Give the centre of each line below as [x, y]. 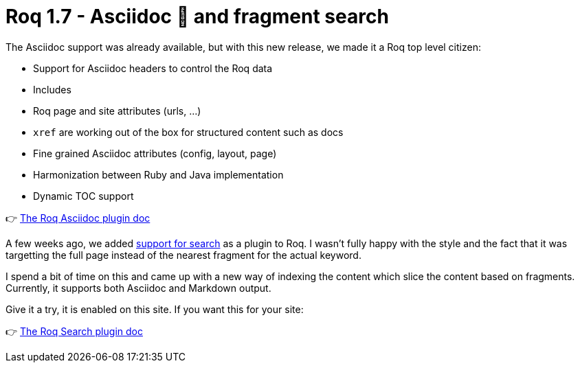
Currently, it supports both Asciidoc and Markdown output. [138, 288]
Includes [52, 89]
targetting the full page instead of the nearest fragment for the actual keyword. [183, 255]
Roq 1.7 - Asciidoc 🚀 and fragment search [197, 16]
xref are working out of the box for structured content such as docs [188, 132]
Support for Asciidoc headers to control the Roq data [153, 68]
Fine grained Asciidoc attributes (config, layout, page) [155, 153]
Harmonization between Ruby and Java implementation [158, 174]
